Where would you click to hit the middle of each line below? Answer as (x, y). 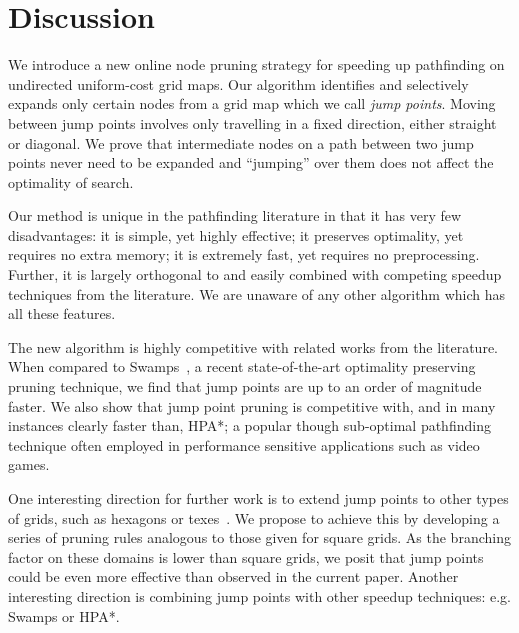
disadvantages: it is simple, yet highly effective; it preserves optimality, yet (236, 234)
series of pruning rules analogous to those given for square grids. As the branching (259, 537)
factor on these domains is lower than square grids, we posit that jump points (246, 556)
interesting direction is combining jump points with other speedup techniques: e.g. (259, 595)
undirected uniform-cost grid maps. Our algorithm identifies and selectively (238, 83)
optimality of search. (71, 181)
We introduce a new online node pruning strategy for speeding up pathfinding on (256, 64)
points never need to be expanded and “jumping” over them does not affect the (251, 162)
